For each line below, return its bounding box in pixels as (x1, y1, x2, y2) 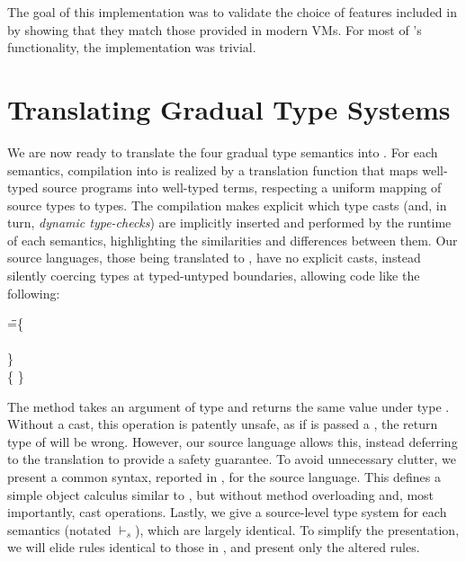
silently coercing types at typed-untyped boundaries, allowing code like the (7, 266, 420, 285)
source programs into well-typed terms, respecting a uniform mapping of (42, 178, 442, 197)
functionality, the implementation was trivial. (7, 38, 256, 57)
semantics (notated (7, 520, 112, 539)
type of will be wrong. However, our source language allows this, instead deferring (7, 432, 458, 450)
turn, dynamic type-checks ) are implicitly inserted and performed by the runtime (7, 213, 452, 232)
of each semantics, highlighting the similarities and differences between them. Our (7, 230, 458, 249)
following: (7, 283, 60, 302)
